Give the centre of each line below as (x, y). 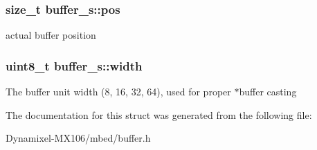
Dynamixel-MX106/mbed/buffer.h (78, 138)
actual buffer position (51, 35)
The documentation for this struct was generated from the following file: (159, 114)
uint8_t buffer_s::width (74, 65)
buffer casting (268, 92)
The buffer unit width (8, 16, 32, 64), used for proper (118, 92)
